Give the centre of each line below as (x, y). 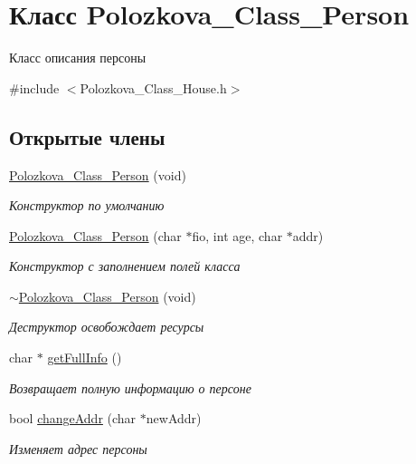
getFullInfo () (85, 358)
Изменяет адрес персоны (78, 448)
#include (34, 87)
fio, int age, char (237, 235)
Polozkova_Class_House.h (153, 87)
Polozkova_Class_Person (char (95, 235)
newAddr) (174, 418)
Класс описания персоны (78, 58)
